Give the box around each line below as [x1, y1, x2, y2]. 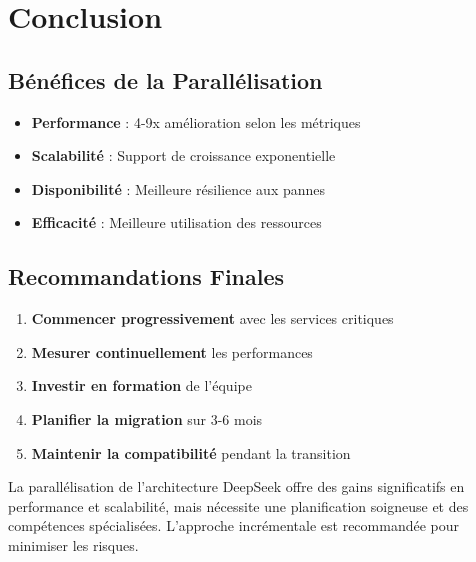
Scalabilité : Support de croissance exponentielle [31, 145, 336, 166]
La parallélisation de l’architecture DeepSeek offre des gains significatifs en [8, 476, 465, 497]
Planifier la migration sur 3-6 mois [31, 408, 263, 429]
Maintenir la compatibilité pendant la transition [31, 442, 351, 463]
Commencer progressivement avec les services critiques [31, 308, 394, 329]
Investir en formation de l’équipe [31, 375, 252, 396]
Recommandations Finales [8, 261, 285, 292]
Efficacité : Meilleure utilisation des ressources [31, 212, 322, 233]
